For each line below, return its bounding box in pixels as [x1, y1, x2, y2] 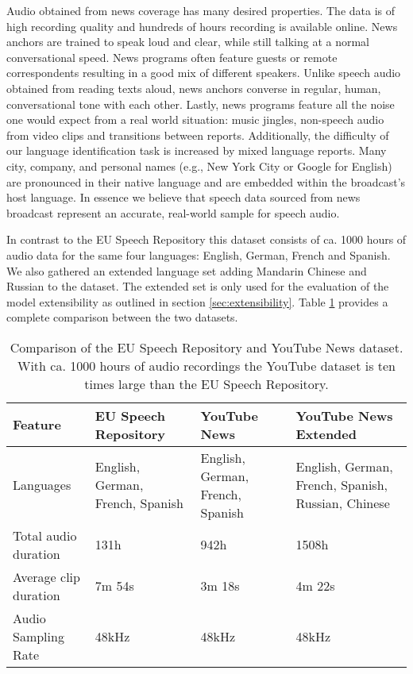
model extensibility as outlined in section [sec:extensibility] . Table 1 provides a [6, 293, 388, 310]
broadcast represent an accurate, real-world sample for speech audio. [6, 204, 340, 221]
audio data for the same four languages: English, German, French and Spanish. [6, 246, 391, 263]
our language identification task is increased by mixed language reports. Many [6, 142, 387, 159]
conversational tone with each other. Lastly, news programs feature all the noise [6, 95, 395, 112]
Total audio [13, 526, 77, 545]
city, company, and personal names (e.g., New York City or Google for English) [6, 157, 392, 174]
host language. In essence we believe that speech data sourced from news [6, 189, 361, 206]
